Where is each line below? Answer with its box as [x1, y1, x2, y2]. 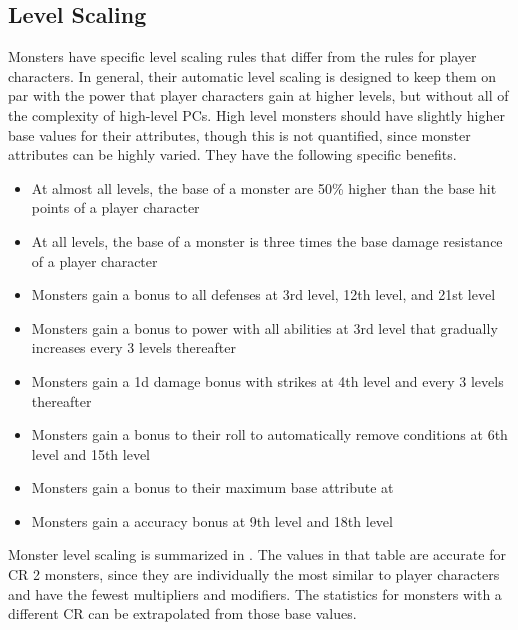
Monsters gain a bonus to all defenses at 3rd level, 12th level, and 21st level [31, 284, 496, 305]
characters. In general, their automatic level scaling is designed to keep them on [8, 65, 497, 86]
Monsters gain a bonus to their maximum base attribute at [31, 477, 394, 498]
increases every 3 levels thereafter [31, 337, 236, 358]
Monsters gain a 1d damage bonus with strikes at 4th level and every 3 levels [31, 370, 504, 391]
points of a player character [31, 197, 200, 218]
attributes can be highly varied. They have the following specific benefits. [8, 144, 457, 165]
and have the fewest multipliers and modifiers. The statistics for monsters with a [8, 583, 502, 604]
